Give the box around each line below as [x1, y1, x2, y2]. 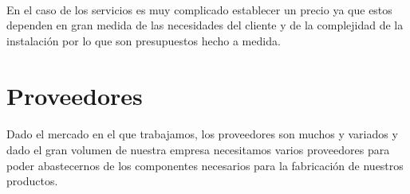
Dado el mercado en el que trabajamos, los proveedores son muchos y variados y [6, 126, 398, 142]
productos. [6, 173, 58, 189]
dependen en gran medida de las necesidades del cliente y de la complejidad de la [6, 17, 404, 33]
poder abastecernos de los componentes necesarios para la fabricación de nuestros [6, 157, 404, 173]
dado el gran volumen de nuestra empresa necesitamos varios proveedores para [6, 141, 390, 157]
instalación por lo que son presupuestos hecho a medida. [6, 32, 281, 48]
